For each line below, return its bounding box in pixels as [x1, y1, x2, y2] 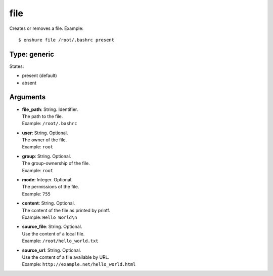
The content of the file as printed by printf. [22, 207, 111, 213]
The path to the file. [22, 113, 63, 119]
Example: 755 [22, 190, 51, 197]
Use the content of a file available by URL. [22, 254, 110, 260]
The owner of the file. [22, 137, 67, 143]
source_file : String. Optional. [22, 223, 82, 230]
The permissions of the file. [22, 184, 79, 190]
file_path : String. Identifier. [22, 106, 78, 112]
